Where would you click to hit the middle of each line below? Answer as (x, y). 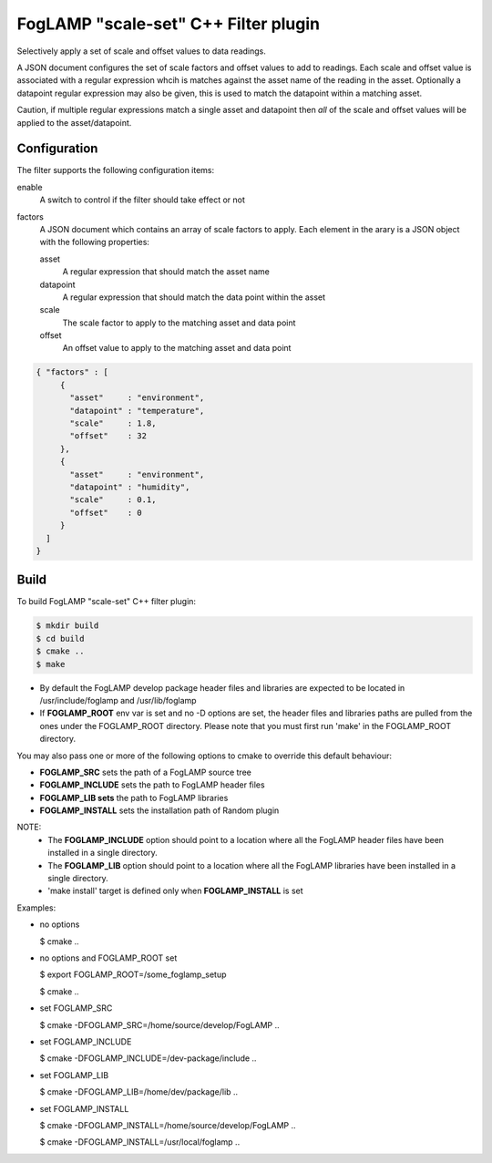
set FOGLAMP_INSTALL (84, 1108)
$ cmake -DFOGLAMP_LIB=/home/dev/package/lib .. (139, 1092)
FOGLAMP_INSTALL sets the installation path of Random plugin (159, 810)
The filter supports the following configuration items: (116, 170)
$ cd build (60, 638)
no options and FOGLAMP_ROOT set (108, 958)
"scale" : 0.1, (113, 500)
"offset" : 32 (108, 436)
